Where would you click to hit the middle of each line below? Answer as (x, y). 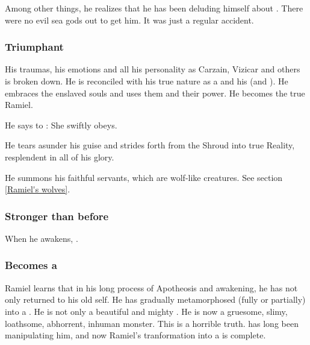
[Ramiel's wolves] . (38, 189)
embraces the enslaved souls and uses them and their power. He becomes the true (155, 93)
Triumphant (34, 47)
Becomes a (31, 265)
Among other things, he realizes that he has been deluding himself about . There (154, 8)
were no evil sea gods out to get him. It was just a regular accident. (129, 20)
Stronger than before (57, 216)
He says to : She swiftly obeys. (61, 125)
